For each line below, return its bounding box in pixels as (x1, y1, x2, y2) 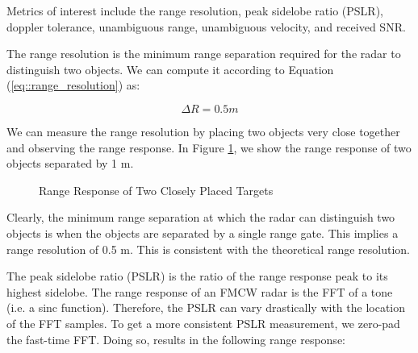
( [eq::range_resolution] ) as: (6, 77, 140, 93)
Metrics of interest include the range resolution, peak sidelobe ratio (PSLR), (6, 2, 383, 19)
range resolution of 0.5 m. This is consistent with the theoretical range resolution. (6, 240, 410, 257)
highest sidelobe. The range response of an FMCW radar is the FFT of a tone (6, 283, 393, 300)
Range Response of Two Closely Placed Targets (39, 181, 274, 198)
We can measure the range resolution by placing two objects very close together (6, 123, 400, 139)
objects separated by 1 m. (6, 155, 134, 172)
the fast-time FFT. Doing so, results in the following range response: (6, 330, 345, 347)
